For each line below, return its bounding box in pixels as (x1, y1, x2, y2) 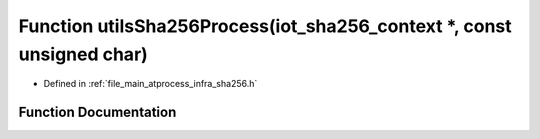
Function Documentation (18, 104, 177, 121)
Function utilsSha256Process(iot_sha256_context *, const (18, 15, 512, 37)
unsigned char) (18, 43, 149, 65)
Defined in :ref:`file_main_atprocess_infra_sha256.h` (43, 78, 258, 90)
